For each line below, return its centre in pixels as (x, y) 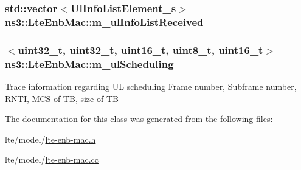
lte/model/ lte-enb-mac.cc (52, 159)
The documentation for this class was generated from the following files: (139, 119)
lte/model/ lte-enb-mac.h (50, 139)
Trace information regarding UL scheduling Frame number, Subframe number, (151, 86)
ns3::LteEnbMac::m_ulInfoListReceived (104, 22)
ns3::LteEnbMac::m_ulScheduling (89, 63)
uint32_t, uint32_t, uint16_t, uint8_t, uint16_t (140, 49)
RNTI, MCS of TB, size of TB (62, 98)
